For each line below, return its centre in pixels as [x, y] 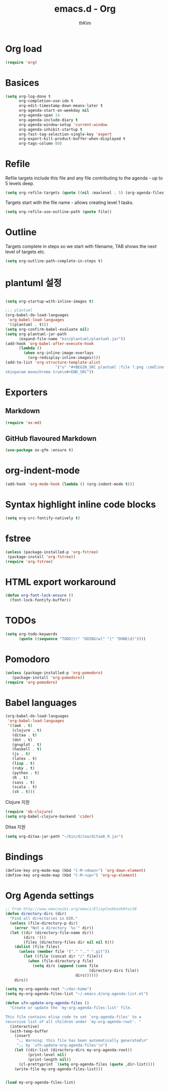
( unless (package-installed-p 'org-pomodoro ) [54, 673]
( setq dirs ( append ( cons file [65, 966]
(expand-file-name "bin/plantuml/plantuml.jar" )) [72, 339]
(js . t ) [21, 754]
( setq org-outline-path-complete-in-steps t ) [54, 261]
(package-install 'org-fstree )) [41, 557]
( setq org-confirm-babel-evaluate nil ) [47, 329]
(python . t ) [26, 773]
